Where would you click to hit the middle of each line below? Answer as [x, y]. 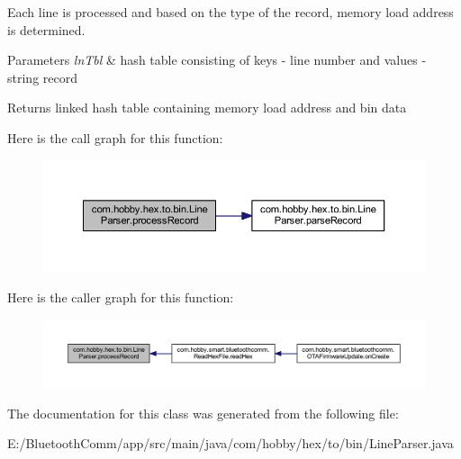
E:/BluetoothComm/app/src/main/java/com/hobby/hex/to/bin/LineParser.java [230, 443]
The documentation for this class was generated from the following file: [203, 413]
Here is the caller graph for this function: [121, 297]
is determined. [46, 29]
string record [42, 77]
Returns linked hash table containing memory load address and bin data [207, 108]
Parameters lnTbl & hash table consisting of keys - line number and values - [217, 60]
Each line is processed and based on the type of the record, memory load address [230, 12]
